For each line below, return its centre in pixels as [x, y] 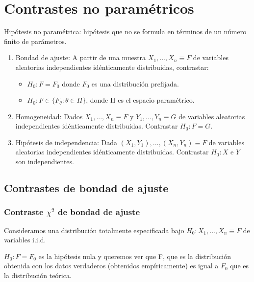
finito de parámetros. [35, 41]
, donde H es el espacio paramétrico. [140, 100]
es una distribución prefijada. [135, 83]
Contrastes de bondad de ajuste [86, 188]
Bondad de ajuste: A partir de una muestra [81, 57]
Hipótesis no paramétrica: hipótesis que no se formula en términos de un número [125, 32]
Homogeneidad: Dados [49, 116]
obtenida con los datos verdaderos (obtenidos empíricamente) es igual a [111, 266]
